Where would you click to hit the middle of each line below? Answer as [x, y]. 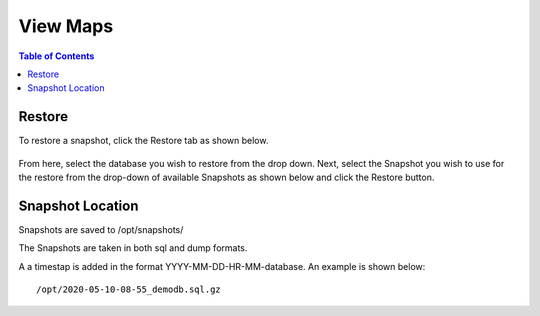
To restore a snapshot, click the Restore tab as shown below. [143, 141]
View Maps [66, 26]
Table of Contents [56, 56]
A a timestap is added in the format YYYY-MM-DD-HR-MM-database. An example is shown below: [222, 266]
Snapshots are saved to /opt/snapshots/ [101, 229]
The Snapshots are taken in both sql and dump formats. [133, 248]
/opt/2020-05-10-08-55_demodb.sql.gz [129, 289]
